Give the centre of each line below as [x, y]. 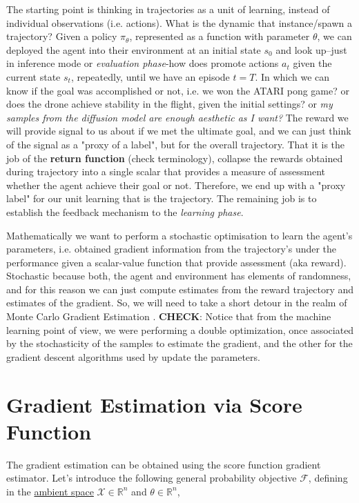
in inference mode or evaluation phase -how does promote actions [143, 63]
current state [33, 76]
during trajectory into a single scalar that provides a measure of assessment [166, 171]
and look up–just [311, 49]
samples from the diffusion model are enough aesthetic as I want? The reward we [177, 117]
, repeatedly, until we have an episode [150, 76]
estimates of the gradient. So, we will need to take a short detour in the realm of [177, 303]
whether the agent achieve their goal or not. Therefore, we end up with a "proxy [176, 185]
